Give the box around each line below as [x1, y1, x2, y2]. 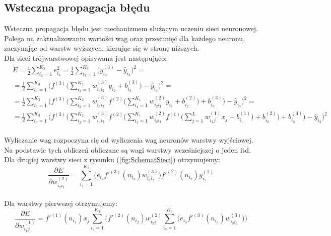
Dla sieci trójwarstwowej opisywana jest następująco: [4, 52, 167, 63]
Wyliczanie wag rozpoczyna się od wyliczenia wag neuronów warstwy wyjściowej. [4, 134, 253, 145]
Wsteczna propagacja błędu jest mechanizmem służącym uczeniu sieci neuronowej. [4, 23, 258, 34]
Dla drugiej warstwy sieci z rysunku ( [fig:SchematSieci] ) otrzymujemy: [4, 154, 220, 165]
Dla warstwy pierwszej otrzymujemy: [4, 197, 118, 208]
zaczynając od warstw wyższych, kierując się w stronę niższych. [4, 43, 200, 53]
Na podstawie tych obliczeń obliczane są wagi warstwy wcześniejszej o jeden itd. [4, 144, 251, 155]
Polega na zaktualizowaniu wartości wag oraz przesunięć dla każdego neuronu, [4, 33, 245, 43]
